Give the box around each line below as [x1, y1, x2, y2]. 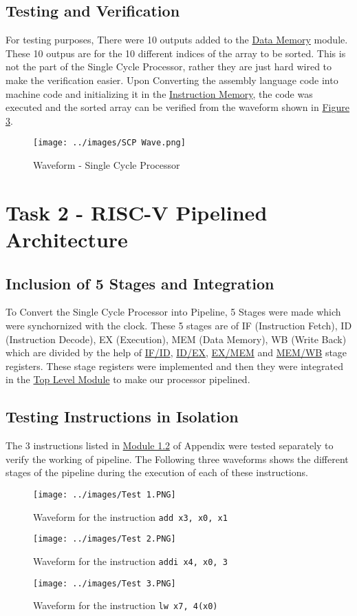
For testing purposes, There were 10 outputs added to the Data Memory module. [6, 32, 348, 47]
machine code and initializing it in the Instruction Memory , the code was [6, 86, 313, 101]
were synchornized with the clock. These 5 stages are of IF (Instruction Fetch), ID [6, 318, 352, 332]
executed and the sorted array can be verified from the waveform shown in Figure [6, 100, 349, 114]
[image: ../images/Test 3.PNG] [33, 578, 176, 588]
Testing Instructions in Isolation [6, 406, 239, 427]
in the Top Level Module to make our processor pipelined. [6, 372, 250, 387]
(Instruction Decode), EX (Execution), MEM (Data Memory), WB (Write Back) [6, 331, 347, 346]
